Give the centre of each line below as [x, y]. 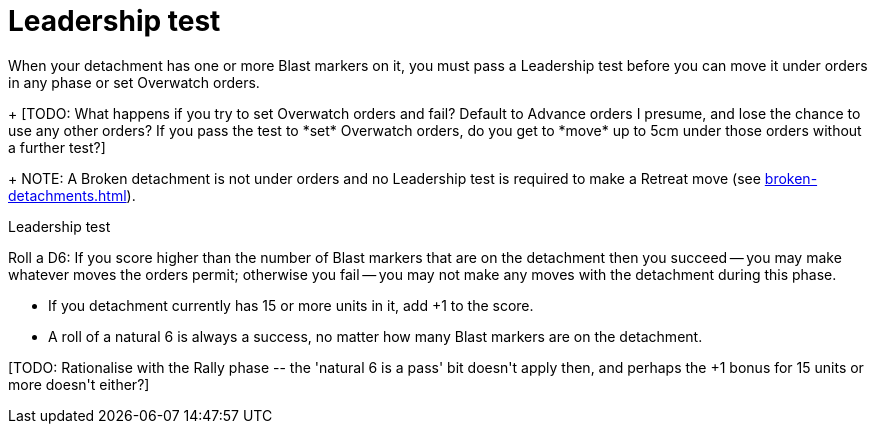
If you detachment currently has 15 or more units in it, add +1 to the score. [291, 305]
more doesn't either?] [79, 384]
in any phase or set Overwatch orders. [134, 82]
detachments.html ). [72, 195]
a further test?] [57, 147]
